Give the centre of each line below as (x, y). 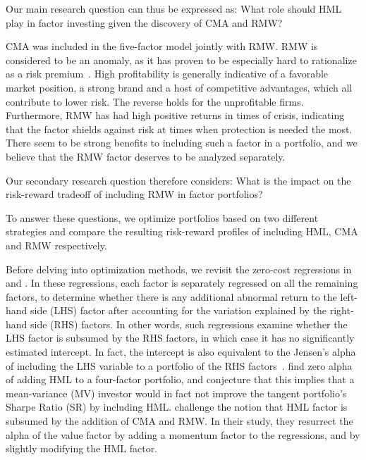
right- (342, 310)
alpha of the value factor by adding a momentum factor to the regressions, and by (183, 434)
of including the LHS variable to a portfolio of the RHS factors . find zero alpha (179, 365)
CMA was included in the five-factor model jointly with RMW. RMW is (162, 46)
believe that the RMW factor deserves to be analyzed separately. (146, 156)
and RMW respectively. (56, 245)
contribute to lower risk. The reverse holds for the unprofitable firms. (155, 101)
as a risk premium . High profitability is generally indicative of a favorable (167, 74)
